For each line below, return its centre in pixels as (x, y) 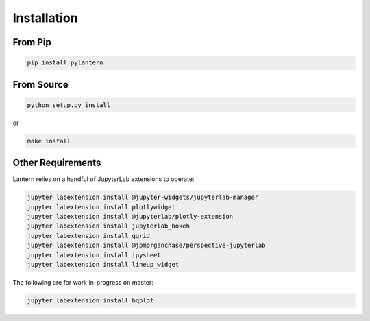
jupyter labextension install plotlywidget (101, 207)
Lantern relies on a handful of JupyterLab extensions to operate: (103, 179)
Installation (45, 18)
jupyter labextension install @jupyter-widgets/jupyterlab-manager (143, 198)
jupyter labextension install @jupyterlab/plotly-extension (130, 216)
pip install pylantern (65, 63)
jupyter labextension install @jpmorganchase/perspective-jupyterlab (146, 246)
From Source (40, 85)
